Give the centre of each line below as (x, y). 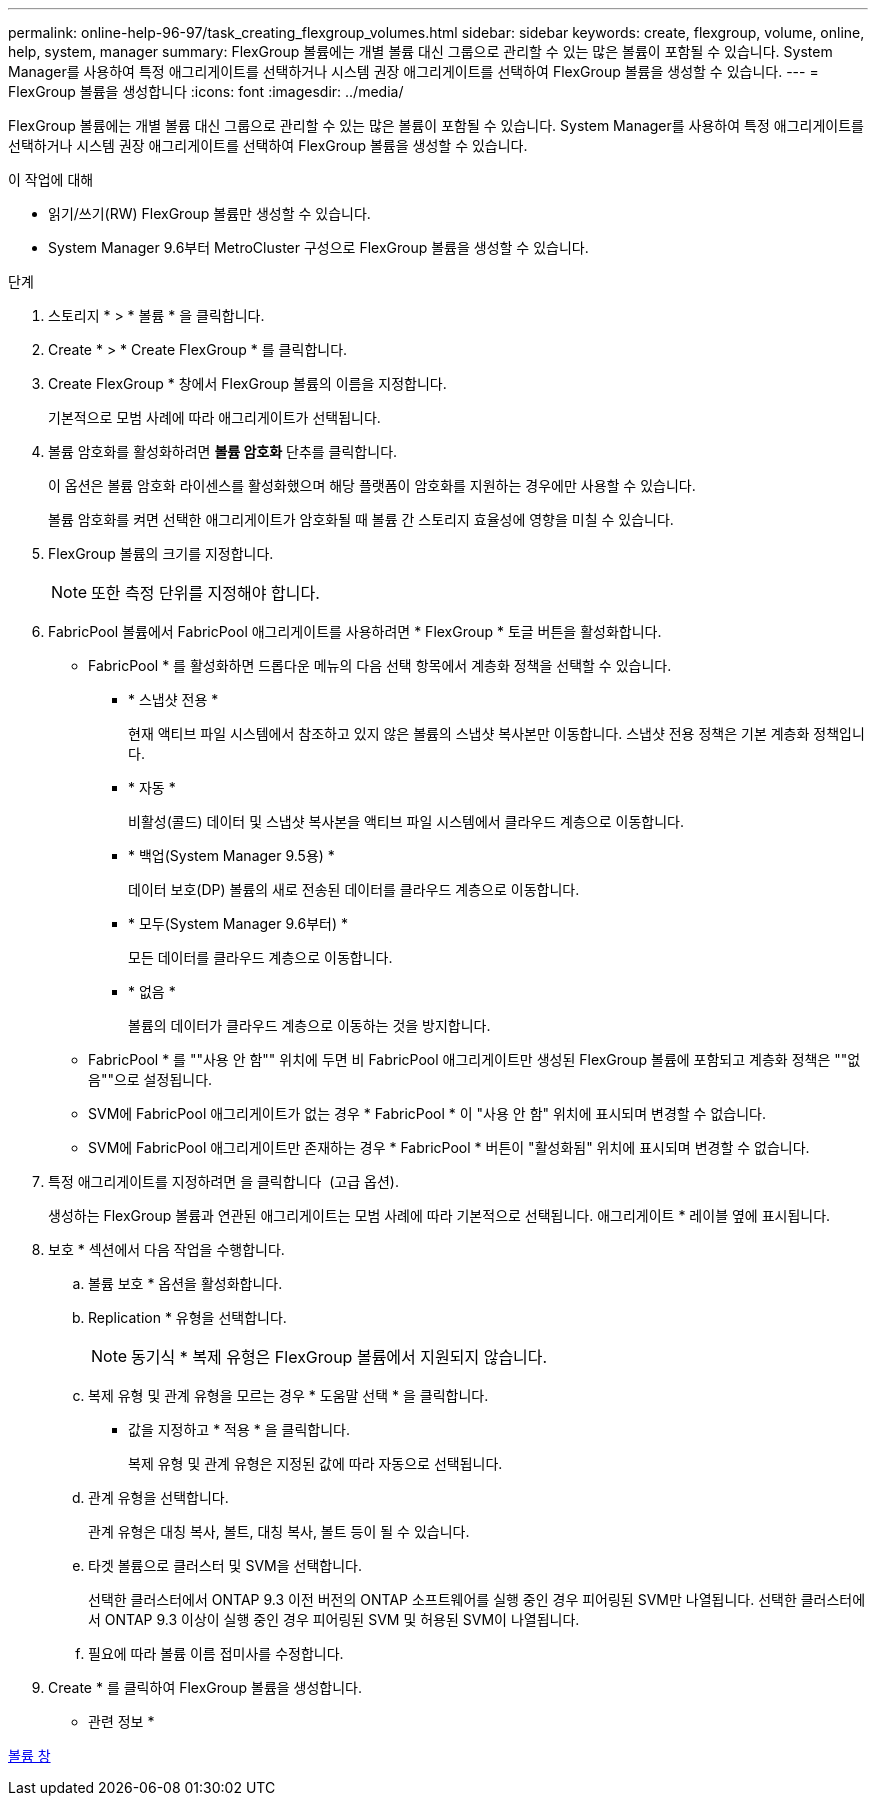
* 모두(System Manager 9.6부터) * (238, 923)
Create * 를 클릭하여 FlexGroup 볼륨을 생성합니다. (205, 1687)
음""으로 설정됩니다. (150, 1079)
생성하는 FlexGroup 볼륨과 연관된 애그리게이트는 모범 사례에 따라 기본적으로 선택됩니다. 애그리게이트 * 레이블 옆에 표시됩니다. (439, 1215)
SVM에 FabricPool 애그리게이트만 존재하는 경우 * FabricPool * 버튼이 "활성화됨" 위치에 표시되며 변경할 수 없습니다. (449, 1147)
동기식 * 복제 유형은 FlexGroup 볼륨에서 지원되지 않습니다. (339, 1357)
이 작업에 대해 (51, 179)
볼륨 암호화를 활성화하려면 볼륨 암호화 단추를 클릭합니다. (223, 451)
